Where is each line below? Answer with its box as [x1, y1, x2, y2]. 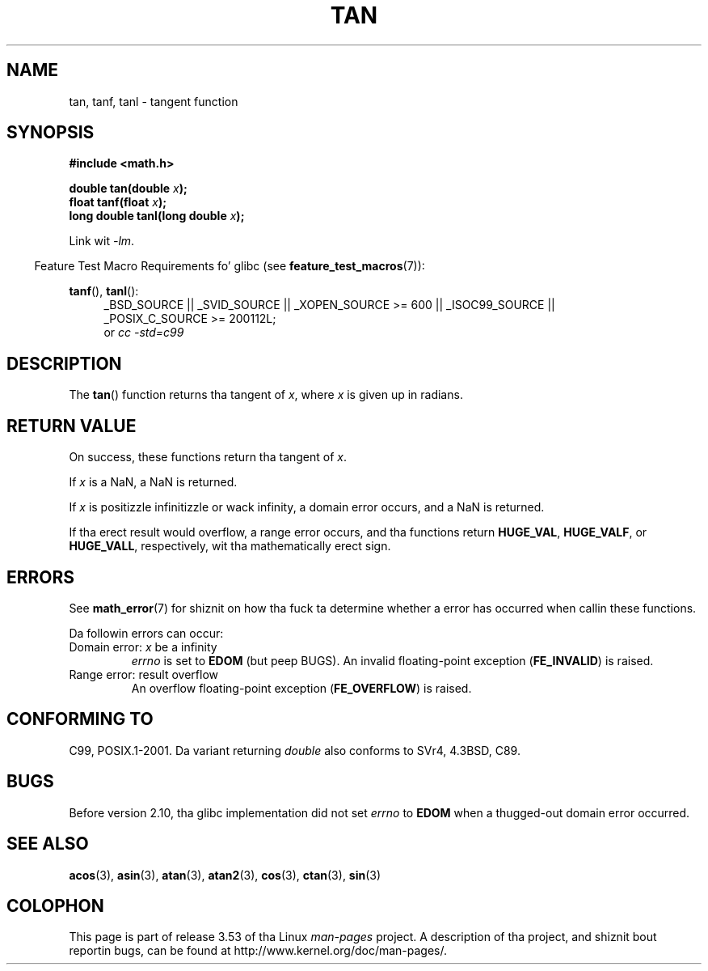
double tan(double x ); [69, 181, 188, 196]
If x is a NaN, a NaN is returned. [69, 475, 238, 490]
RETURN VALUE [6, 415, 137, 436]
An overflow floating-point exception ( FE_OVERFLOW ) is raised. [131, 681, 472, 695]
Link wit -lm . [69, 234, 135, 248]
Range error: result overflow [69, 667, 218, 681]
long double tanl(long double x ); [69, 209, 245, 223]
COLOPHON [6, 895, 104, 916]
